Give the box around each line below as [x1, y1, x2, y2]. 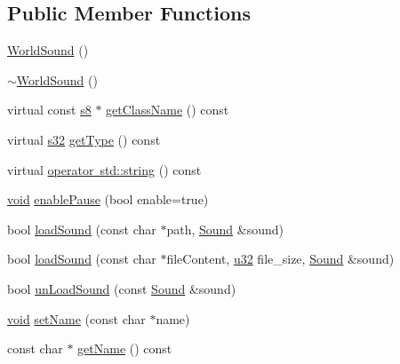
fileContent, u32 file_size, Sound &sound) [166, 249, 395, 268]
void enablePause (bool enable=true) [7, 190, 209, 209]
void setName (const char [7, 309, 146, 328]
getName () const [77, 339, 172, 358]
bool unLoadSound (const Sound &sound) [7, 279, 236, 297]
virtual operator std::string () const [7, 160, 202, 178]
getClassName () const [106, 100, 229, 119]
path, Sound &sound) [166, 219, 284, 238]
